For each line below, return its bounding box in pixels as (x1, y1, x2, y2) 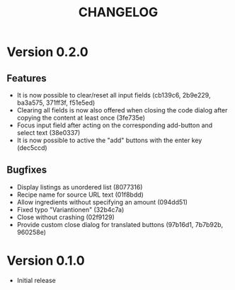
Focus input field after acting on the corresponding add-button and (16, 121, 213, 129)
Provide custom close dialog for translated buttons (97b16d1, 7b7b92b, (16, 220, 224, 228)
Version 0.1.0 (6, 253, 86, 269)
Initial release (16, 276, 56, 284)
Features (6, 72, 47, 84)
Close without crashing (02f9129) (16, 213, 115, 221)
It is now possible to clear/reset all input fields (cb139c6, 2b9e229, (16, 91, 211, 99)
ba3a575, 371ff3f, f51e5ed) (16, 98, 96, 107)
